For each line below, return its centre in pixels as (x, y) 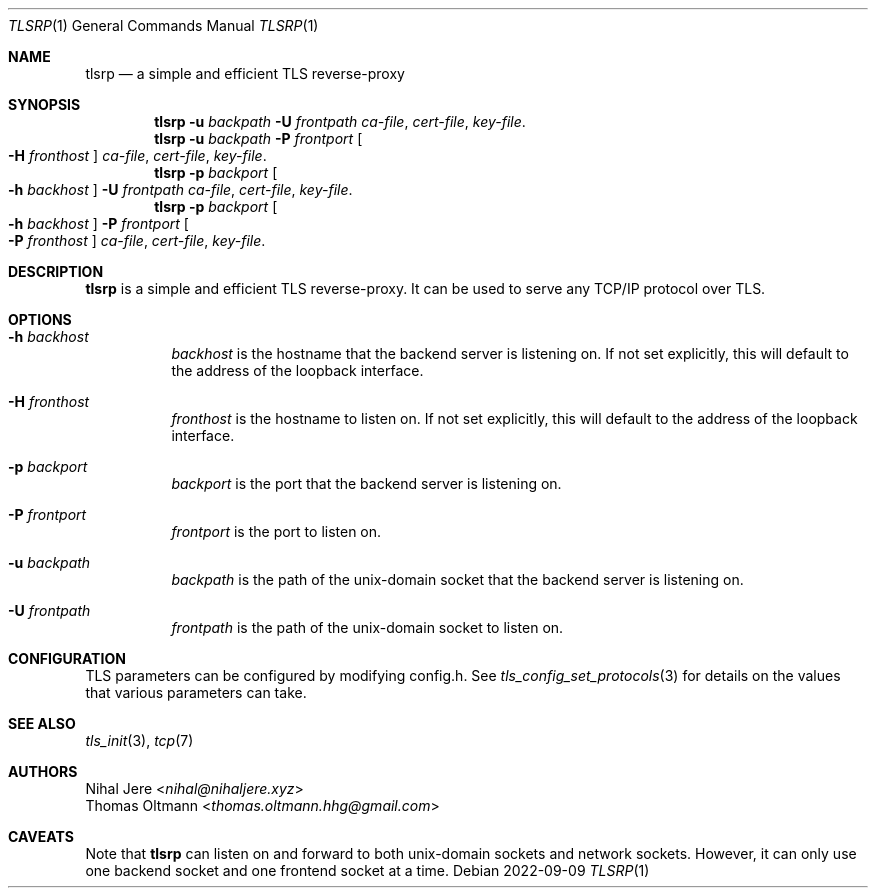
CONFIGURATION (67, 658)
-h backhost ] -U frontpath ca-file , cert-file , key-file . (180, 189)
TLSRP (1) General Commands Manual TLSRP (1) (163, 25)
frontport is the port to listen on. (276, 531)
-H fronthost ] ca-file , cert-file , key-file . (137, 155)
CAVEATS (41, 836)
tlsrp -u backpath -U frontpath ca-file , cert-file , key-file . (340, 121)
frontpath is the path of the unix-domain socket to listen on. (367, 627)
